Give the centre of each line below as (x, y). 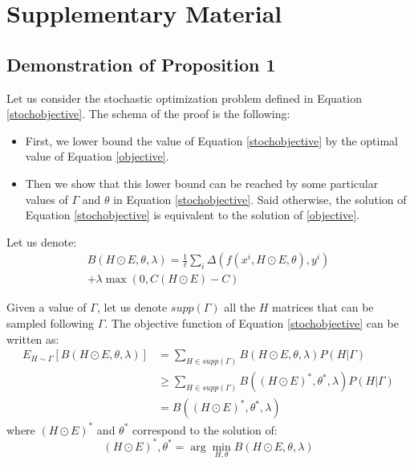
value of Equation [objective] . (97, 156)
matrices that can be (323, 307)
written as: (33, 339)
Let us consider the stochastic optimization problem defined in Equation (184, 98)
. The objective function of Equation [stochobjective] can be (252, 322)
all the (240, 307)
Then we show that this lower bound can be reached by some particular (202, 183)
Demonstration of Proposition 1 (141, 64)
